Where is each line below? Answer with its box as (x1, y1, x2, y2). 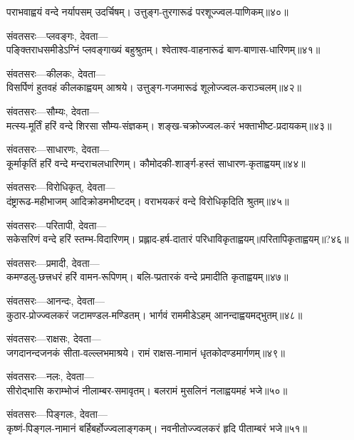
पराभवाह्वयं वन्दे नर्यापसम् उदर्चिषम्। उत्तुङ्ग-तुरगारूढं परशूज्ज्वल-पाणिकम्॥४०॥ (6, 4, 288, 19)
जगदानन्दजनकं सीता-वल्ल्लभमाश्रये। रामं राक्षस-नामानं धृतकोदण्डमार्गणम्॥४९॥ (6, 345, 285, 360)
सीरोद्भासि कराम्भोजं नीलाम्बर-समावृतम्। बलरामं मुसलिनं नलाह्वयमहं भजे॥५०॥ (6, 382, 288, 397)
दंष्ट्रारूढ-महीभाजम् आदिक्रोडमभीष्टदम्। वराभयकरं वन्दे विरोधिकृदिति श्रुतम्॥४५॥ (6, 193, 289, 208)
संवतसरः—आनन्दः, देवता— (6, 293, 105, 308)
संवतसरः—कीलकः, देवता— (6, 66, 106, 80)
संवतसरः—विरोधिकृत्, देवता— (6, 179, 115, 194)
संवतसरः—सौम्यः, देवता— (6, 103, 100, 118)
